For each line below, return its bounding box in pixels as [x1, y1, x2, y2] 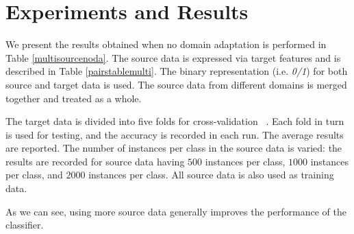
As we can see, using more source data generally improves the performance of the [5, 204, 346, 218]
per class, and [5, 167, 63, 182]
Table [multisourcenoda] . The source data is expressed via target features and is [5, 50, 341, 65]
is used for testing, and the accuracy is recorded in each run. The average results [5, 127, 344, 141]
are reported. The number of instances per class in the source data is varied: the [5, 141, 342, 155]
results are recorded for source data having [5, 154, 185, 168]
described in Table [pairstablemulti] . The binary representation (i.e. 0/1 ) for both [5, 64, 348, 78]
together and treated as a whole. [5, 91, 142, 105]
